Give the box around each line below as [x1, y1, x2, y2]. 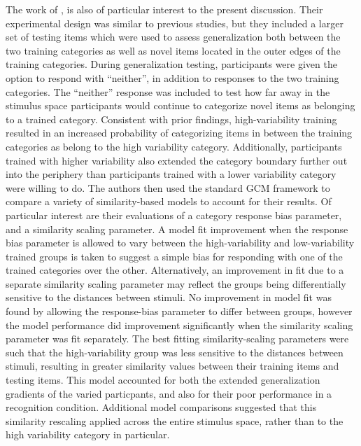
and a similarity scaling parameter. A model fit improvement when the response [6, 221, 348, 236]
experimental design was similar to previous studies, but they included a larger [6, 15, 344, 30]
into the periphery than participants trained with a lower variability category [6, 167, 337, 181]
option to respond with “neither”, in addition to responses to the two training [6, 70, 339, 85]
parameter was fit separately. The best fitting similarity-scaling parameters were [6, 331, 349, 346]
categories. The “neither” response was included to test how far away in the [6, 84, 330, 99]
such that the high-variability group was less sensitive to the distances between [6, 344, 344, 359]
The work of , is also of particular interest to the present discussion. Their [6, 2, 323, 16]
